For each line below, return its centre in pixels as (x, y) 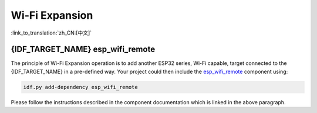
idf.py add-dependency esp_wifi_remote (80, 87)
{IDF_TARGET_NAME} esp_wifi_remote (83, 49)
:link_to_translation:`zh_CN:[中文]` (51, 33)
